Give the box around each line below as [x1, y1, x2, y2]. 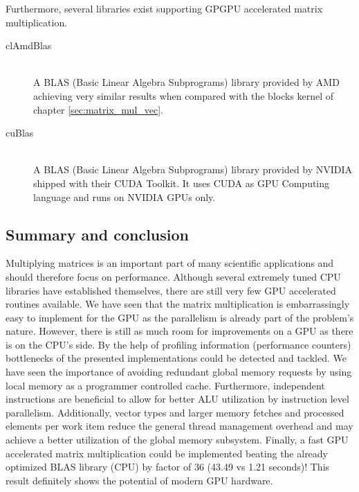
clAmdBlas [6, 38, 52, 53]
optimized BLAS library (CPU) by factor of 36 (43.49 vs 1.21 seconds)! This [6, 459, 330, 474]
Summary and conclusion [6, 223, 189, 245]
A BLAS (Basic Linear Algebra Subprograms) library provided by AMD [33, 75, 340, 89]
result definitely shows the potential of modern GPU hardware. [6, 473, 273, 487]
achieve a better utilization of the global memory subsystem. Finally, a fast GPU [6, 432, 349, 447]
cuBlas [6, 125, 34, 140]
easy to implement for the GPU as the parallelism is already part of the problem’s [6, 310, 354, 324]
